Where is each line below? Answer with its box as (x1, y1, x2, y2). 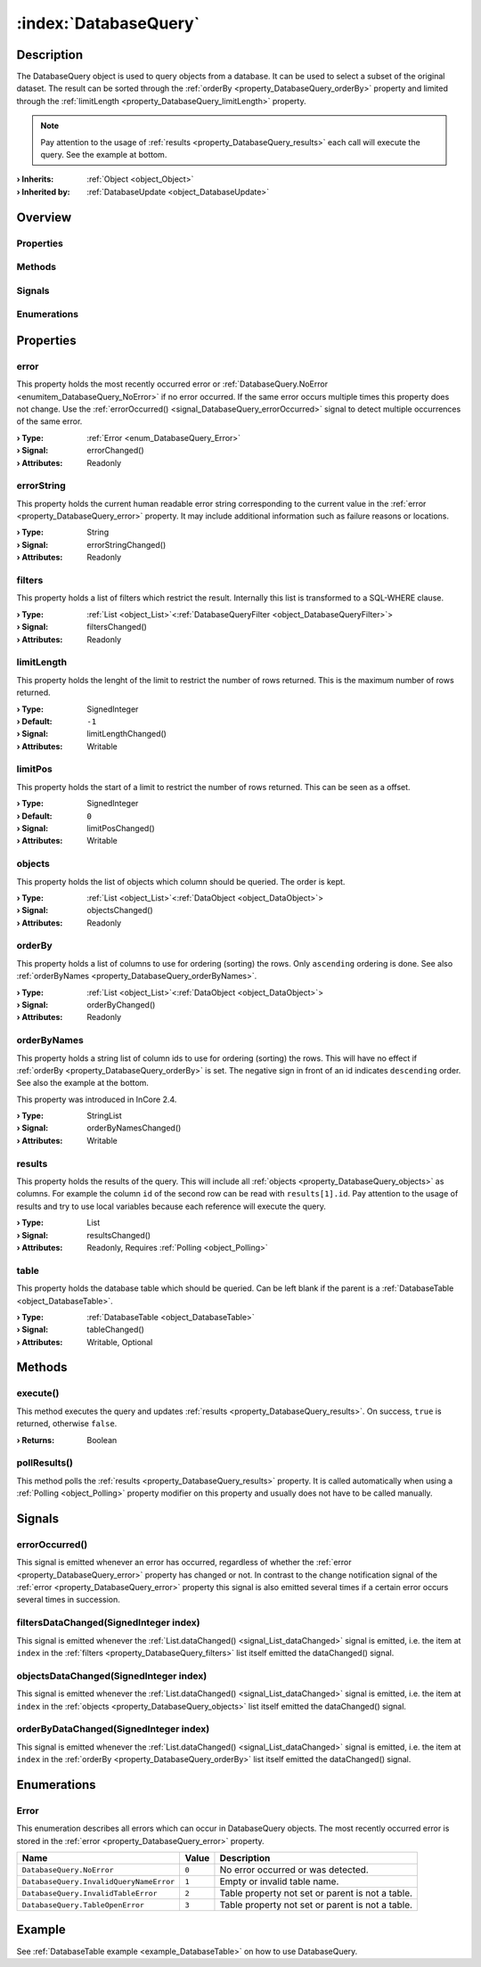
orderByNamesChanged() (86, 1122, 182, 1133)
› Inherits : (16, 174, 54, 184)
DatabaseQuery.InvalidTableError (21, 1889, 158, 1898)
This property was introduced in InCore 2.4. (16, 1094, 177, 1105)
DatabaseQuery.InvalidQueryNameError (21, 1876, 175, 1886)
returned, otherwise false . (16, 1418, 118, 1429)
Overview (16, 209, 72, 224)
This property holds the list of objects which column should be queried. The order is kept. (16, 876, 346, 886)
